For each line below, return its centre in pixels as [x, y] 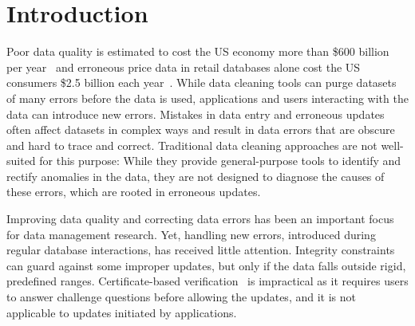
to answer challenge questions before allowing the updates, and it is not [181, 297]
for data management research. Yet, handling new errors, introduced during [191, 234]
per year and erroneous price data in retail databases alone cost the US [184, 67]
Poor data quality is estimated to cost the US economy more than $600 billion [198, 51]
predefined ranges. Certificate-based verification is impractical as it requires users [207, 281]
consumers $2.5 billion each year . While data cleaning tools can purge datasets [202, 82]
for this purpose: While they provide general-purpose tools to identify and [220, 161]
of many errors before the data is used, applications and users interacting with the [207, 98]
